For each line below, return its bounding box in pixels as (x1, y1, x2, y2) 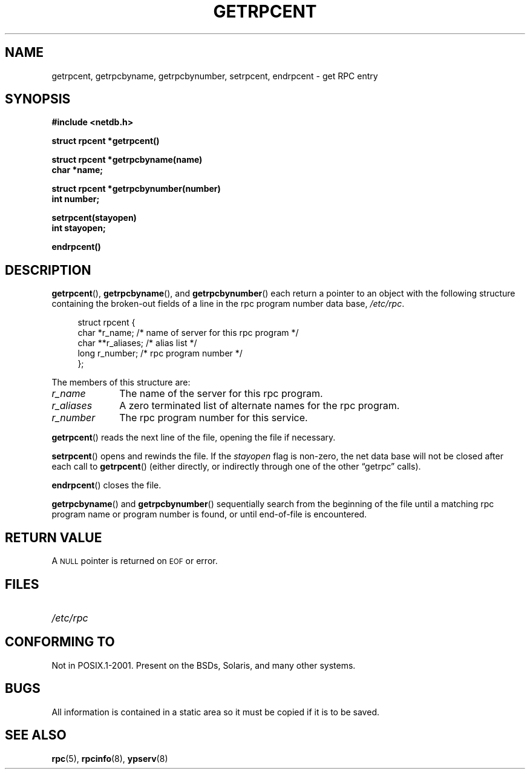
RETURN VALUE (5, 530, 102, 545)
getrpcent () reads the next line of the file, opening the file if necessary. (51, 432, 336, 443)
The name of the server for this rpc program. (119, 387, 323, 400)
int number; (51, 194, 100, 205)
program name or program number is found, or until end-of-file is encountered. (51, 509, 367, 520)
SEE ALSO (5, 727, 67, 743)
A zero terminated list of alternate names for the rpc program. (119, 399, 400, 412)
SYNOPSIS (5, 91, 71, 107)
